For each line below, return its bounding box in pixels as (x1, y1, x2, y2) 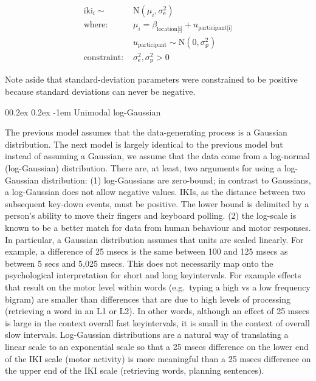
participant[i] (198, 24, 232, 31)
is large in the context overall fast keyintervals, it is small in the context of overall (5, 316, 310, 329)
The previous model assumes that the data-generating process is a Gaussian (5, 126, 287, 139)
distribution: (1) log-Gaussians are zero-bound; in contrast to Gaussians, (41, 173, 311, 186)
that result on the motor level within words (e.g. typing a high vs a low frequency (5, 280, 311, 293)
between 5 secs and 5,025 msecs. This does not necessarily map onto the (5, 256, 273, 269)
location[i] (157, 26, 183, 32)
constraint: (83, 53, 124, 62)
